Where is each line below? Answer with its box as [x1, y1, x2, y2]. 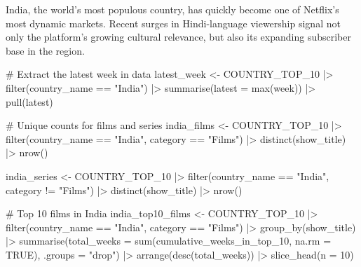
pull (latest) [6, 94, 53, 109]
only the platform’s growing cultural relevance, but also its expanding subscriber [6, 29, 351, 44]
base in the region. [6, 43, 85, 57]
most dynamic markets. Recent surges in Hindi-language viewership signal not [6, 15, 341, 30]
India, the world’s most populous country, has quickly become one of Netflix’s [6, 2, 339, 16]
